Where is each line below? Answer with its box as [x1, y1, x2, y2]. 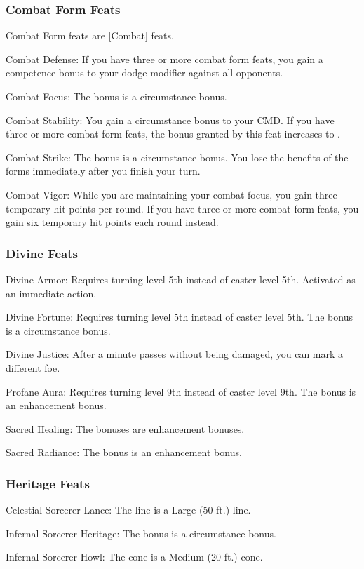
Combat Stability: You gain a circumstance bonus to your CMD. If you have [6, 112, 335, 127]
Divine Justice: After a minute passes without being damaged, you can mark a [6, 347, 344, 361]
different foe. [6, 360, 60, 375]
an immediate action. [6, 286, 97, 300]
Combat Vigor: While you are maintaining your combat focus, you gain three [6, 187, 337, 201]
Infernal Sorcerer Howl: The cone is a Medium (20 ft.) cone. [6, 549, 263, 564]
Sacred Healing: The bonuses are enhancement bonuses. [6, 421, 245, 436]
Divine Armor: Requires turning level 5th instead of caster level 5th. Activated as [6, 272, 356, 286]
